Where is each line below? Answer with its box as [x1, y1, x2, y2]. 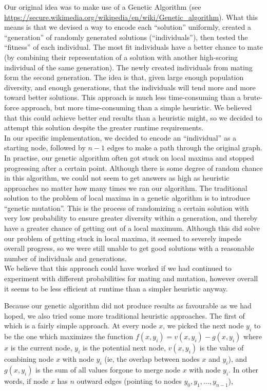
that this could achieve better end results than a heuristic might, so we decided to [4, 112, 262, 123]
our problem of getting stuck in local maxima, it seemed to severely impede [4, 232, 241, 243]
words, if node [4, 376, 49, 386]
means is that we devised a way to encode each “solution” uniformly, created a [4, 22, 251, 32]
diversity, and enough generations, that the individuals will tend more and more [4, 82, 256, 92]
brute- [243, 92, 263, 103]
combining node [4, 354, 54, 364]
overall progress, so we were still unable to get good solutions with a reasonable [4, 243, 254, 253]
